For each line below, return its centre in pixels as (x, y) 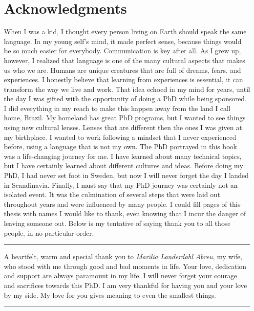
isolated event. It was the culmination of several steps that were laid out (112, 194)
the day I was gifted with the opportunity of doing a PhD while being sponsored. (125, 99)
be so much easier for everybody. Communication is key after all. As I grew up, (123, 51)
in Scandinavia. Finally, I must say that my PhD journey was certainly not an (121, 185)
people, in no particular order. (49, 233)
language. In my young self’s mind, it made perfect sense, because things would (123, 41)
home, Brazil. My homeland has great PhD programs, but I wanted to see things (125, 118)
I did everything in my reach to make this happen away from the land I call (117, 108)
